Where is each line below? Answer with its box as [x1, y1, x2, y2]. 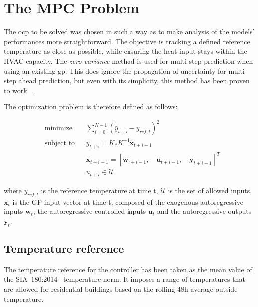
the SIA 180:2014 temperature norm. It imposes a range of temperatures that [4, 274, 245, 284]
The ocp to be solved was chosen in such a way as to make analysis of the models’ [4, 26, 255, 37]
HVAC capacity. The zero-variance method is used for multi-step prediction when [4, 55, 253, 66]
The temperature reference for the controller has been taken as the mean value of [4, 264, 252, 274]
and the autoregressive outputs [157, 206, 252, 216]
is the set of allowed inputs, [168, 185, 252, 195]
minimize [44, 125, 72, 132]
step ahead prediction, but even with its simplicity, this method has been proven [4, 75, 250, 86]
